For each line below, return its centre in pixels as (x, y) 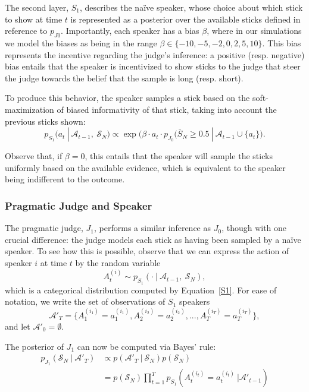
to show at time (34, 19)
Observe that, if (34, 156)
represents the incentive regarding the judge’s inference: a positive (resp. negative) (155, 54)
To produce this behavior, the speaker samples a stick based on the (127, 98)
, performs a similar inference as (153, 228)
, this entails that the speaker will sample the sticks (179, 156)
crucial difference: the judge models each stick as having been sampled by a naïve (153, 239)
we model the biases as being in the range (81, 42)
